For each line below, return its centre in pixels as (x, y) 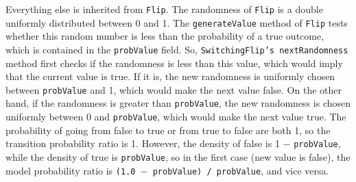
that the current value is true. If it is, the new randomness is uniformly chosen (170, 76)
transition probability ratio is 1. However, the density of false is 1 (143, 143)
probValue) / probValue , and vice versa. (241, 170)
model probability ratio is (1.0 (71, 170)
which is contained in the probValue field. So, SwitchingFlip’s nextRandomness (177, 49)
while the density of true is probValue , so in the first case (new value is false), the (178, 156)
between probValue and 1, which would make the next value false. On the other (174, 89)
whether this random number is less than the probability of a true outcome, (165, 36)
